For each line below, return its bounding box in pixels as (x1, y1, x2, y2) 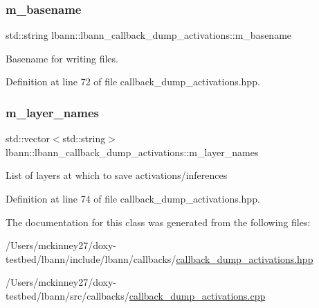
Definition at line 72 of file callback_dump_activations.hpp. (6, 74, 260, 89)
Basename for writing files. (6, 51, 118, 65)
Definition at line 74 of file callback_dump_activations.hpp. (6, 191, 260, 205)
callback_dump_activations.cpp (129, 288, 266, 302)
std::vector (6, 131, 50, 146)
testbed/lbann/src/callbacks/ (6, 288, 129, 302)
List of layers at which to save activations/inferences (6, 168, 228, 182)
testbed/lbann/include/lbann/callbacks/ (6, 251, 176, 266)
